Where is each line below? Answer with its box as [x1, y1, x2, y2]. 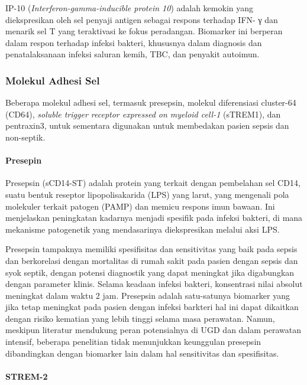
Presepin [5, 154, 42, 167]
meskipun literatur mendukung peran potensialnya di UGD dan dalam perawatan [5, 324, 302, 336]
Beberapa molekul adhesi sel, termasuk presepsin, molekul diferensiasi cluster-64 [5, 96, 296, 109]
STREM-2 [5, 370, 48, 382]
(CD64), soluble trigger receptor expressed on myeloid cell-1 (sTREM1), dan [5, 107, 281, 120]
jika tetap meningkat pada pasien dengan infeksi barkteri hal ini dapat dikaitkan [5, 301, 299, 313]
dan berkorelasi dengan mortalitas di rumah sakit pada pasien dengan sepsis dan [5, 254, 298, 266]
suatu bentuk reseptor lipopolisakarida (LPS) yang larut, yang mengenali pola [5, 188, 289, 200]
